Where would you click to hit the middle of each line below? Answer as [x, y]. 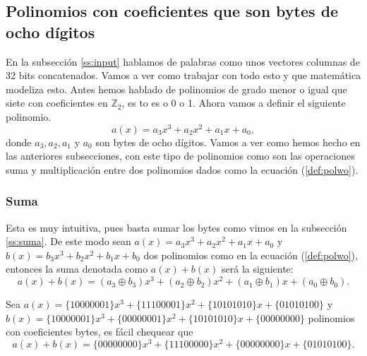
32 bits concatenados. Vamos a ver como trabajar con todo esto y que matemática [183, 75]
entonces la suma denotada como [77, 269]
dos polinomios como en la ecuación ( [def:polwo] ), [251, 255]
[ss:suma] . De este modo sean [68, 241]
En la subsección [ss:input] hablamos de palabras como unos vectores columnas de [183, 61]
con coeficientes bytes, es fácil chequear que [100, 332]
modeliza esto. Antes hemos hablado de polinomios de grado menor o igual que [176, 89]
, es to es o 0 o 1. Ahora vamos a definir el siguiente [234, 103]
